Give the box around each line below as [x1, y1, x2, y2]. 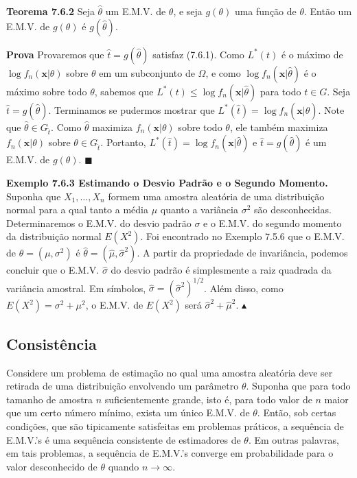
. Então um [304, 4, 352, 18]
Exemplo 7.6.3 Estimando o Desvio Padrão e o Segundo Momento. [6, 175, 328, 189]
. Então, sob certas [257, 405, 336, 420]
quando [108, 459, 139, 473]
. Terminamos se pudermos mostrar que [48, 102, 215, 117]
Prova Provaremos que [6, 47, 104, 61]
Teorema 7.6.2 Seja [6, 4, 95, 18]
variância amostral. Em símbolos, [6, 280, 146, 295]
